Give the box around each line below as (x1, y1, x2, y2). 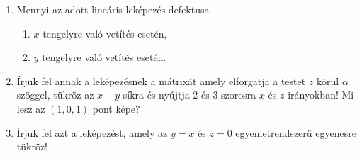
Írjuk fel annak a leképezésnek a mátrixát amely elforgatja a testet (16, 73, 306, 88)
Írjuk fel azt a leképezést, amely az (16, 125, 168, 140)
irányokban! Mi (288, 87, 354, 102)
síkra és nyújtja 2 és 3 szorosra (123, 87, 256, 102)
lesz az (16, 101, 45, 116)
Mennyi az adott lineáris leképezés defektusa (16, 2, 210, 16)
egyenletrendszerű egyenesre (235, 125, 356, 140)
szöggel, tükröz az (16, 87, 94, 102)
